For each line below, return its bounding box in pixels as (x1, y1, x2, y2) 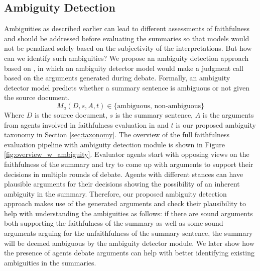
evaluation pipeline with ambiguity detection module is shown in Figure (4, 139, 225, 149)
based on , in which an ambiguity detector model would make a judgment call (4, 62, 243, 73)
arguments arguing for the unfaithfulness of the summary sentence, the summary (4, 228, 253, 238)
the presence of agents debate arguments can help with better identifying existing (4, 247, 254, 258)
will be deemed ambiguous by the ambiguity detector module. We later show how (4, 237, 254, 248)
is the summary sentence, (115, 109, 193, 120)
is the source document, (35, 109, 107, 120)
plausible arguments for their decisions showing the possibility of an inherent (4, 178, 240, 189)
